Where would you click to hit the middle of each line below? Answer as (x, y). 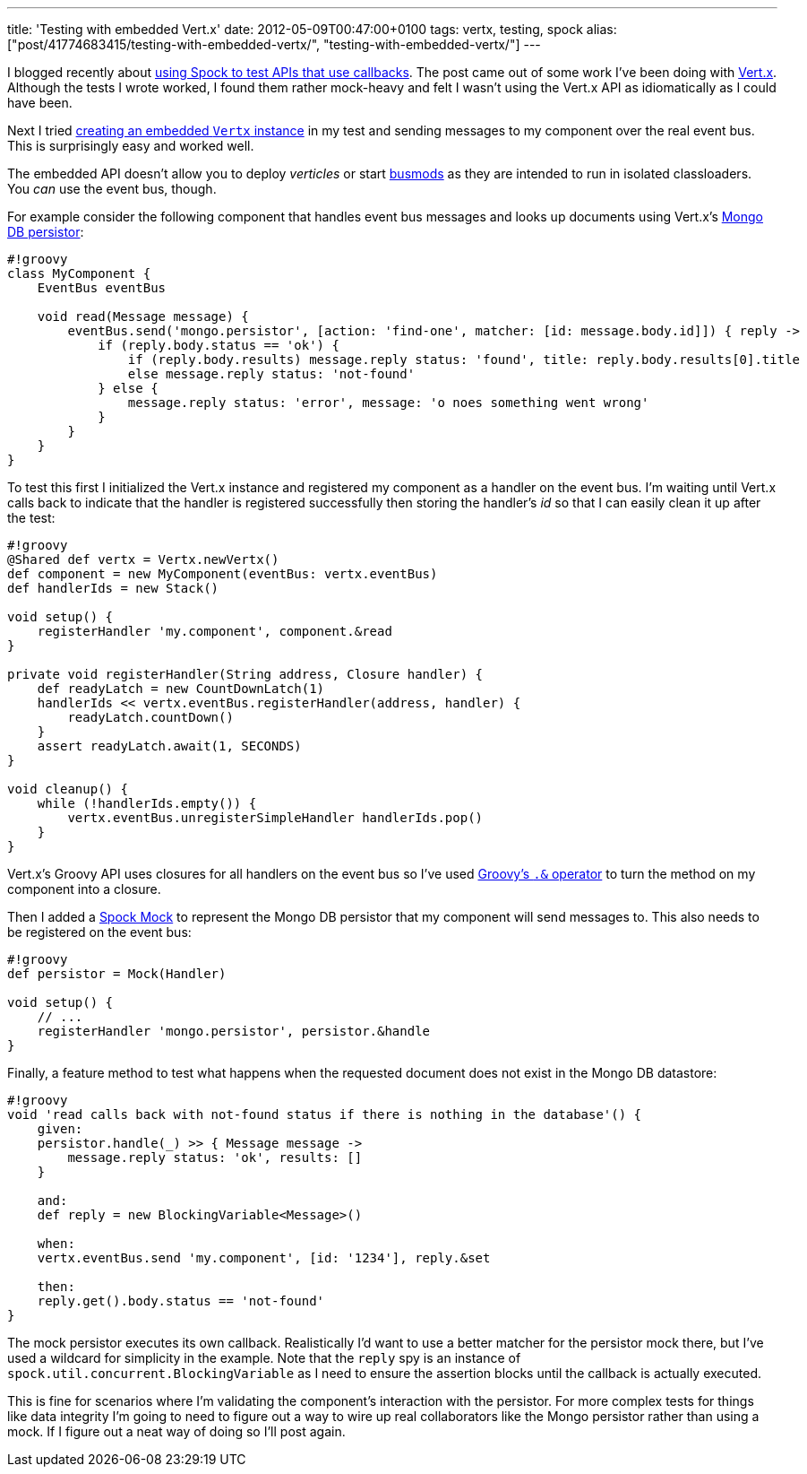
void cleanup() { (68, 789)
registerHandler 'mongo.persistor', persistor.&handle (234, 1031)
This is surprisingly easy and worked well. (131, 146)
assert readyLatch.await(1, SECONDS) (169, 746)
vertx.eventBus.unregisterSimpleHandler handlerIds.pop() (275, 818)
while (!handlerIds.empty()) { (147, 803)
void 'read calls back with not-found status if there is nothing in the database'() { (325, 1114)
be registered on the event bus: (99, 932)
